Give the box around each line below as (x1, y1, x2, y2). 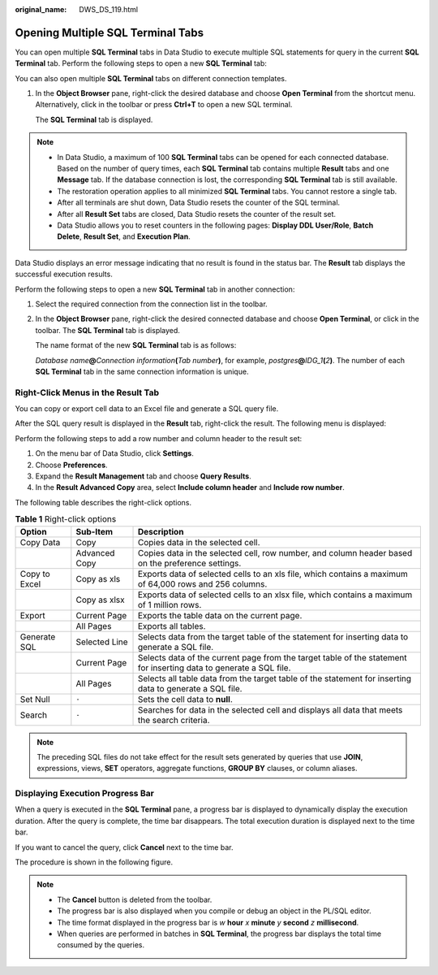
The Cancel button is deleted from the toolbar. (57, 895, 213, 904)
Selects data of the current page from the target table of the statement (137, 652, 407, 663)
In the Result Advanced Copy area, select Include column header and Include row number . (35, 483, 345, 492)
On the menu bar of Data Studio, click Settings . (35, 448, 194, 458)
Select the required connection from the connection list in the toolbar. (35, 299, 268, 309)
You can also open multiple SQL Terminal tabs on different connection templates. (15, 73, 287, 83)
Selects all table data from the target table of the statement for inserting (137, 673, 412, 684)
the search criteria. (137, 714, 210, 726)
